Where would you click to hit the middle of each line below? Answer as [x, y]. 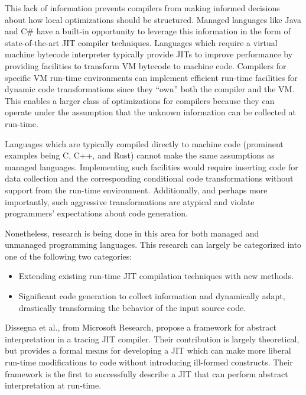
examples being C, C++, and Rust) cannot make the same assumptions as [140, 155]
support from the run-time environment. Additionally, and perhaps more [136, 190]
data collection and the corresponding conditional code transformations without [149, 178]
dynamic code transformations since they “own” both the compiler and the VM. [150, 89]
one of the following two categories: [69, 256]
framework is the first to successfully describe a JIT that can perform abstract [147, 373]
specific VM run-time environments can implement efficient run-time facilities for [151, 77]
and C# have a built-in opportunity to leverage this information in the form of [148, 31]
